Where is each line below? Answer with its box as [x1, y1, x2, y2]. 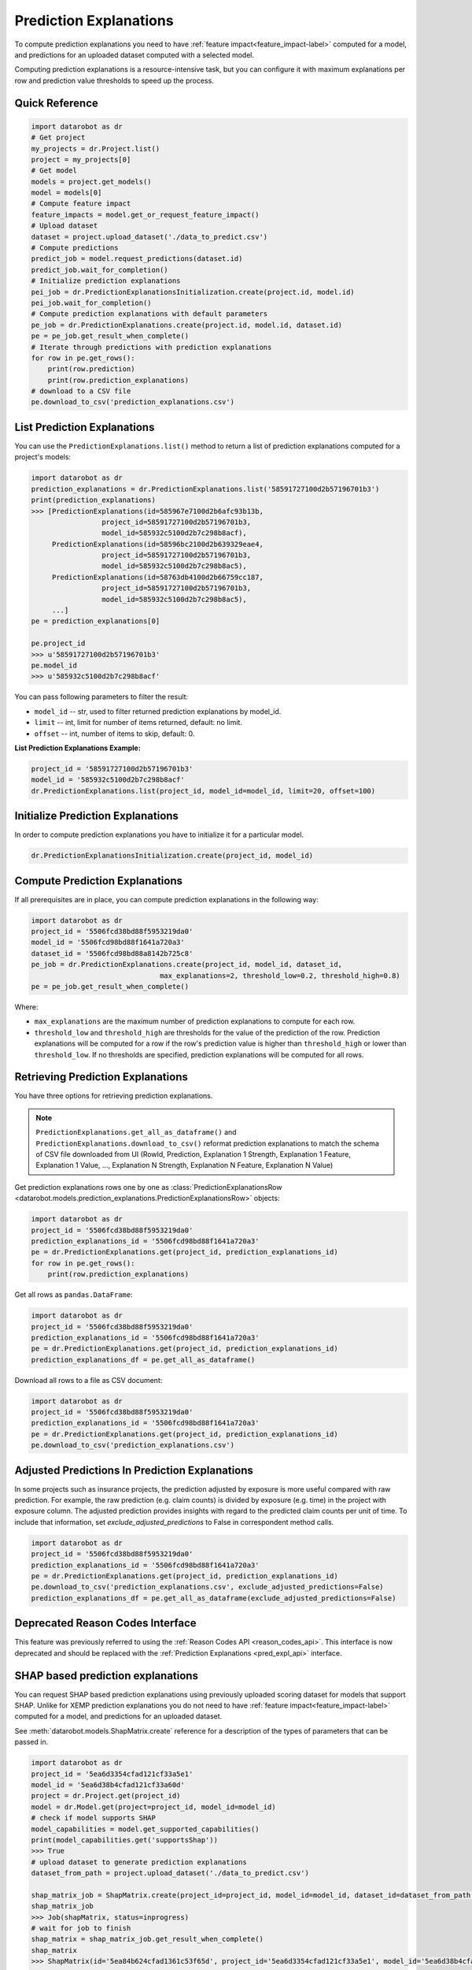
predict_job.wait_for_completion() [31, 265, 168, 274]
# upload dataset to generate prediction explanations [31, 1857, 247, 1867]
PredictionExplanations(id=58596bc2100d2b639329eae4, [51, 540, 264, 548]
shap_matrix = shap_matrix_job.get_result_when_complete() [31, 1935, 264, 1944]
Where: [14, 1002, 39, 1012]
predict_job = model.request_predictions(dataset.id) [31, 255, 243, 263]
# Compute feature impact [31, 199, 131, 208]
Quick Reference [14, 96, 98, 110]
